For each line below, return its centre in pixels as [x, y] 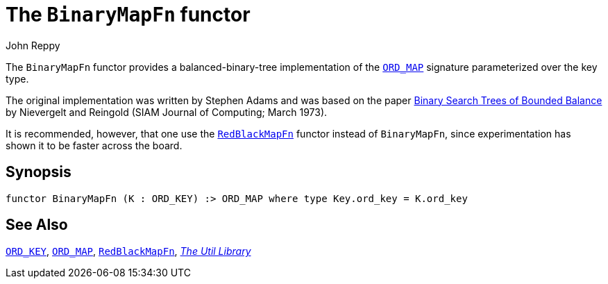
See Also [37, 225]
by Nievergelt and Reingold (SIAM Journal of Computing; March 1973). [167, 112]
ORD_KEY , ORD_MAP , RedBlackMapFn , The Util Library [128, 251]
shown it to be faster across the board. [94, 145]
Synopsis [39, 172]
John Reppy [33, 45]
